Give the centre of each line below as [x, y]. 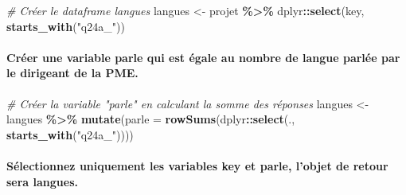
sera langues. [42, 181]
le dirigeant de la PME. [72, 73]
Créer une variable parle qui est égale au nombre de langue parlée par [203, 57]
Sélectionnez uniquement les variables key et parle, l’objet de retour [197, 165]
